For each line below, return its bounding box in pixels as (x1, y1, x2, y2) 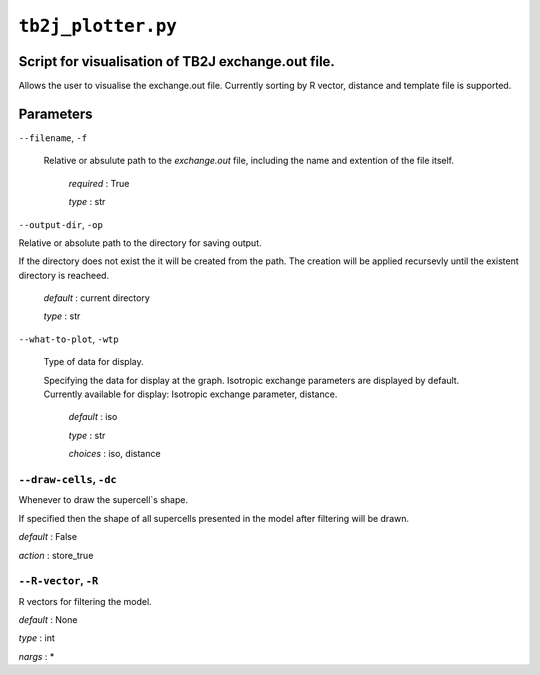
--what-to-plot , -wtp (18, 333, 119, 345)
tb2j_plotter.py (18, 15, 177, 37)
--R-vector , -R (18, 574, 99, 588)
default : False (18, 531, 78, 543)
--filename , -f (18, 131, 88, 144)
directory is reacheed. (18, 269, 110, 281)
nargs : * (18, 650, 55, 662)
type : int (18, 632, 55, 644)
